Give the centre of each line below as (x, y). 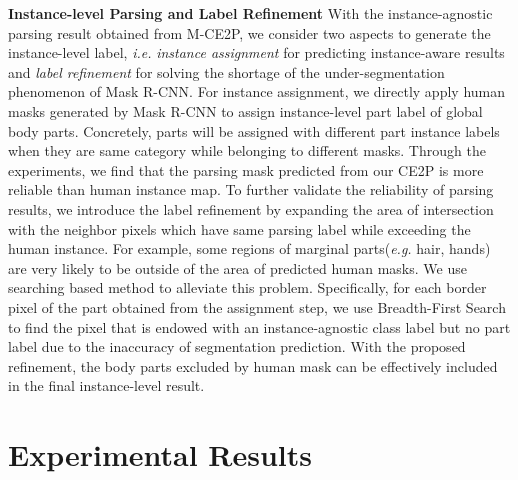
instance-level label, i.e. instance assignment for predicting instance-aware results (256, 52)
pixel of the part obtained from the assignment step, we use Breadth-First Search (257, 306)
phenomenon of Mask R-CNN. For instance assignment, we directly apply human (256, 91)
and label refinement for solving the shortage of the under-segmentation (226, 71)
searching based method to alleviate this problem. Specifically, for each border (247, 287)
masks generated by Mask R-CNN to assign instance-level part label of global (245, 110)
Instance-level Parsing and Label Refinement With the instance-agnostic (250, 13)
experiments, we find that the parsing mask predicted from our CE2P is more (246, 169)
